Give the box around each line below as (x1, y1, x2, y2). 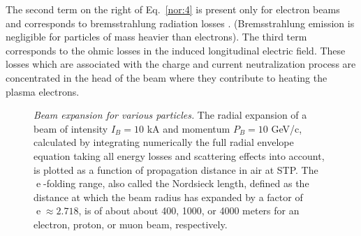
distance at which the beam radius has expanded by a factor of (34, 189, 303, 204)
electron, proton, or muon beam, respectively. (34, 216, 228, 231)
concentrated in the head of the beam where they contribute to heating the (6, 70, 327, 84)
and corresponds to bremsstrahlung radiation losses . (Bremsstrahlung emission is (6, 15, 355, 30)
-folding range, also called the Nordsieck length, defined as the (43, 176, 309, 191)
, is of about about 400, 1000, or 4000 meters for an (78, 203, 300, 218)
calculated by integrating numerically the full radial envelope (34, 135, 294, 149)
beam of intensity (34, 121, 108, 135)
